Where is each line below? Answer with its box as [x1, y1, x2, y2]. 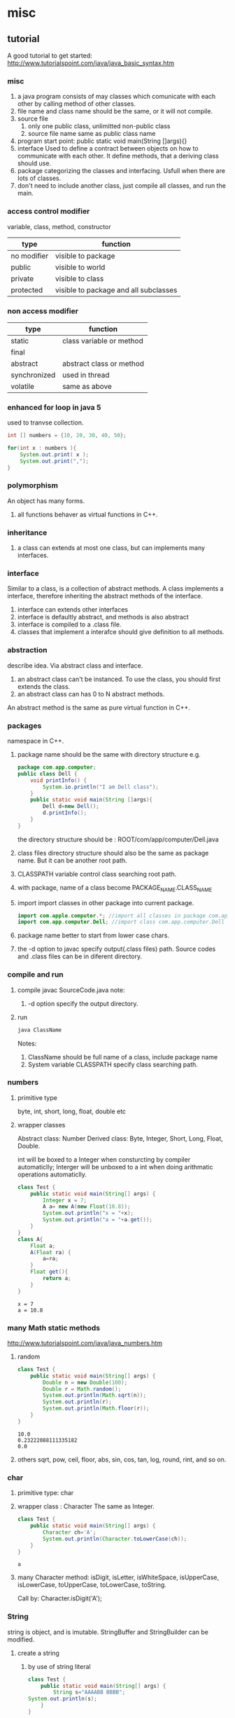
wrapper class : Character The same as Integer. [17, 1502, 155, 1511]
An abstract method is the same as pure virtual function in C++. [7, 703, 191, 712]
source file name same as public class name [27, 130, 156, 138]
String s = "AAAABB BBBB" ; [52, 1689, 126, 1696]
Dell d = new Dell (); [43, 803, 99, 810]
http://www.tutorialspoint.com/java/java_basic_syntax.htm [7, 59, 175, 67]
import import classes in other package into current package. [17, 898, 194, 907]
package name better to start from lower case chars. [17, 931, 170, 940]
